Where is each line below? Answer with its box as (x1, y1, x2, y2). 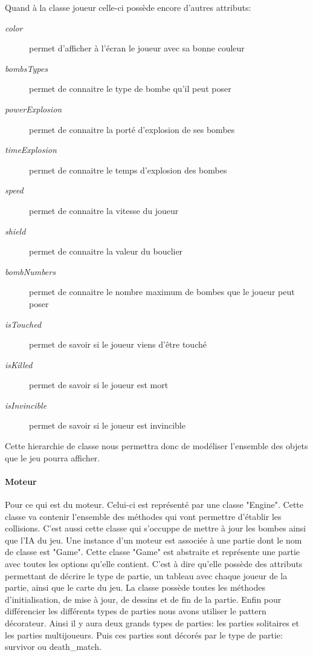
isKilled (5, 358, 33, 371)
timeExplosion (5, 143, 57, 156)
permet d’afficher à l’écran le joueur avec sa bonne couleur (29, 42, 245, 54)
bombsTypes (5, 62, 48, 74)
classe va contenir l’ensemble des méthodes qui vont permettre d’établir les (5, 510, 282, 522)
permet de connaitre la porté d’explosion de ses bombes (29, 123, 235, 135)
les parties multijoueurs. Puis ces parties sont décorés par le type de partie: (5, 628, 283, 641)
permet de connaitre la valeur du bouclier (29, 245, 183, 258)
